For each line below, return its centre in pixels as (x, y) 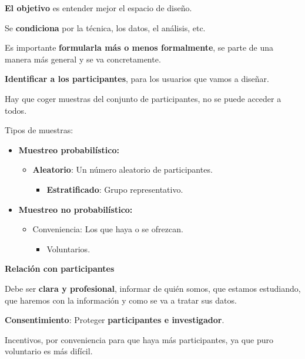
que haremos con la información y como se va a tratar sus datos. (121, 300)
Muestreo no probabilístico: (76, 209)
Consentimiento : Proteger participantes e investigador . (115, 320)
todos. (16, 110)
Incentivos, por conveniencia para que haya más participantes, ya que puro (139, 339)
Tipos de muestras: (39, 130)
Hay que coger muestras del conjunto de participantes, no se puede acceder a (143, 98)
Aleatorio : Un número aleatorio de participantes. (123, 169)
